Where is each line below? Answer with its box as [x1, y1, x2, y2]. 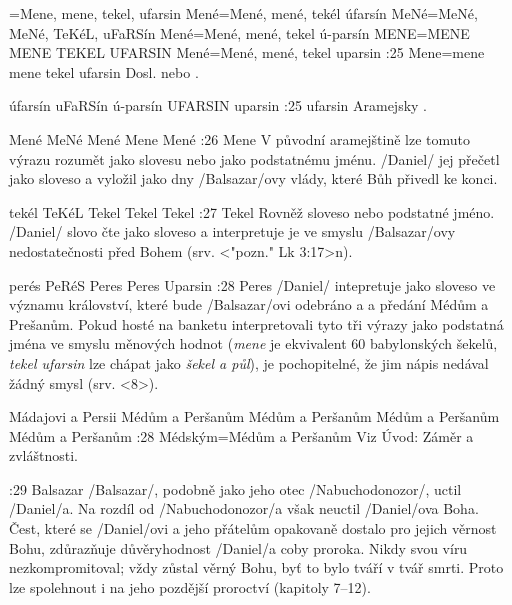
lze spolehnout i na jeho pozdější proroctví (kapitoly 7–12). [9, 576, 371, 597]
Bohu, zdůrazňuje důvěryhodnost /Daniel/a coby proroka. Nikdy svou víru [9, 537, 468, 558]
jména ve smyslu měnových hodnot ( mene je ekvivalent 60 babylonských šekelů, [9, 333, 498, 354]
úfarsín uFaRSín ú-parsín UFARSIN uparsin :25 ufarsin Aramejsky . [9, 95, 428, 116]
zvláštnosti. [9, 445, 78, 466]
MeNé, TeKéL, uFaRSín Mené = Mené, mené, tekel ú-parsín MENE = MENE [9, 22, 470, 43]
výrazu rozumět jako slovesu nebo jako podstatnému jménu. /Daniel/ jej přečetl [9, 148, 500, 169]
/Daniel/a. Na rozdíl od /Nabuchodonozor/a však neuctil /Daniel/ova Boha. [9, 498, 479, 519]
